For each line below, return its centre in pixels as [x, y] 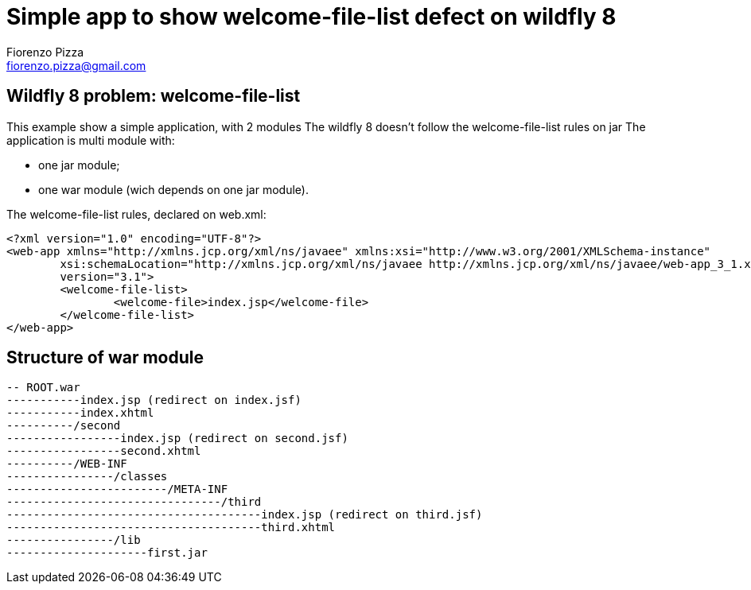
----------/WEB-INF [67, 464]
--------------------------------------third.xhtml [171, 528]
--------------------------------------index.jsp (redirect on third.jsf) [245, 515]
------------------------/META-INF [117, 489]
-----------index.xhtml [80, 413]
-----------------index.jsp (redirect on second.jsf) [177, 439]
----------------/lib [74, 540]
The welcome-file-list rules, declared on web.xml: [136, 214]
